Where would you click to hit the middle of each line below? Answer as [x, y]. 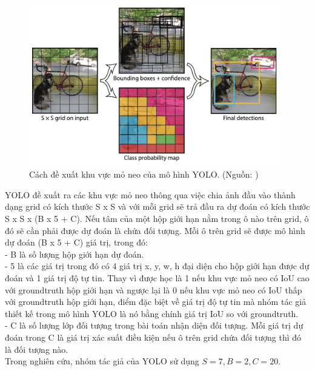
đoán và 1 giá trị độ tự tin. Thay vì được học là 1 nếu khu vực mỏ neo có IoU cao [157, 277]
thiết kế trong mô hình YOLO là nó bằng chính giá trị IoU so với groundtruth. [152, 313]
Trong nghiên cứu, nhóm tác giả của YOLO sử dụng [102, 361]
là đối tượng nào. [37, 349]
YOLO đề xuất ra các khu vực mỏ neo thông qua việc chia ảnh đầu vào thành [150, 194]
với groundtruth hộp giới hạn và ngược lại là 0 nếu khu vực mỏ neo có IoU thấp [154, 289]
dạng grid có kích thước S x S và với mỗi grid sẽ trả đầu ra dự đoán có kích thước [157, 206]
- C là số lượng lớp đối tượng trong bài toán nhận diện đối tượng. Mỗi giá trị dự [154, 325]
